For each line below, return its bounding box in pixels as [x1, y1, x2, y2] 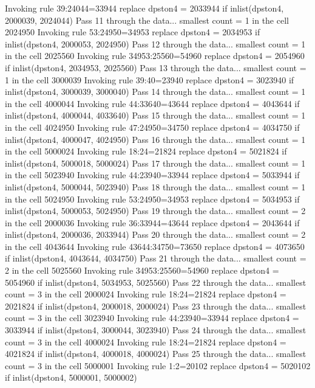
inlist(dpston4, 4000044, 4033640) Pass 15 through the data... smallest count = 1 [5, 109, 306, 122]
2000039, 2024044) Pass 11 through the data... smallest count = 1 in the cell [5, 13, 289, 26]
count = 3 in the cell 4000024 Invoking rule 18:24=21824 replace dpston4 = [5, 335, 286, 348]
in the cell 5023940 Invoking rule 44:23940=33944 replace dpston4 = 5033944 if [5, 168, 300, 181]
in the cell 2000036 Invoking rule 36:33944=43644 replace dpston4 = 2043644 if [5, 216, 300, 229]
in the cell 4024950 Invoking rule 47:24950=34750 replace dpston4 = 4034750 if [5, 120, 300, 133]
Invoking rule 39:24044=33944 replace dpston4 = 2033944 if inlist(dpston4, [5, 2, 284, 14]
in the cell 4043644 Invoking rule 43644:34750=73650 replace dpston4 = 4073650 [5, 240, 305, 252]
